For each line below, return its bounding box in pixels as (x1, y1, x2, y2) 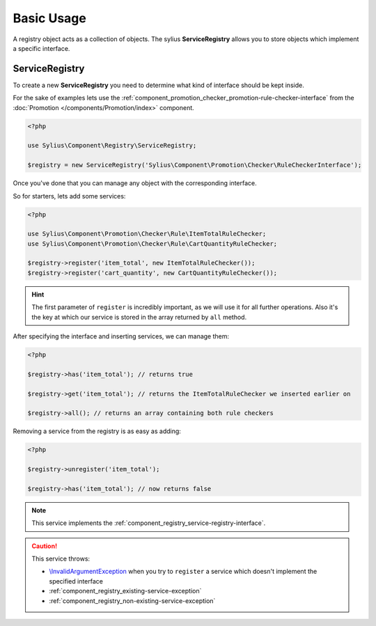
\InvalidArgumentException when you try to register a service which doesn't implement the (49, 568, 318, 576)
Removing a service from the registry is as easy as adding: (13, 427, 181, 435)
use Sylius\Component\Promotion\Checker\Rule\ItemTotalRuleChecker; (27, 230, 267, 238)
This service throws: (31, 554, 91, 563)
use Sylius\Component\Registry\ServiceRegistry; (27, 141, 197, 150)
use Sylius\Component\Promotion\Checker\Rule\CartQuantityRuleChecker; (27, 240, 278, 247)
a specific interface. (13, 44, 70, 52)
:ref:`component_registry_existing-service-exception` (49, 587, 202, 595)
